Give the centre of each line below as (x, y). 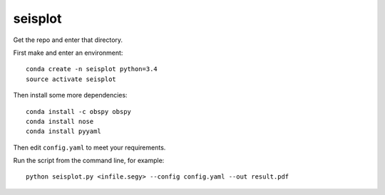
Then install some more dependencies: (70, 95)
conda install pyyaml (63, 131)
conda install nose (60, 121)
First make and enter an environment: (68, 53)
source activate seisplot (71, 79)
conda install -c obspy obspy (79, 111)
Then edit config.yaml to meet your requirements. (89, 147)
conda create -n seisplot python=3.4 (92, 69)
